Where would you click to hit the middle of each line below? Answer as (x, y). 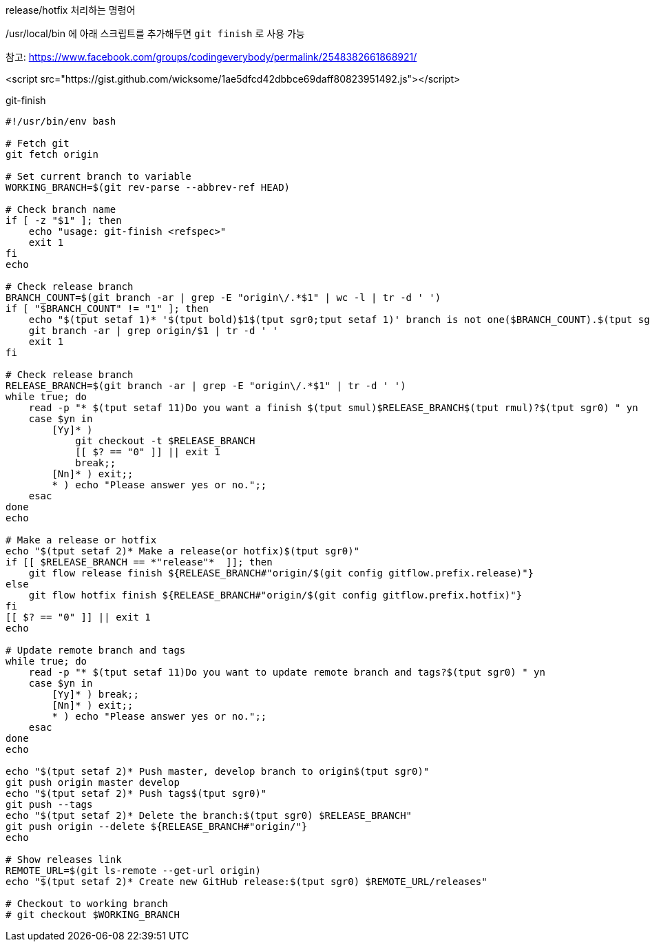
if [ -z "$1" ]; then (64, 220)
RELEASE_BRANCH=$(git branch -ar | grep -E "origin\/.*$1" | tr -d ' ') (206, 386)
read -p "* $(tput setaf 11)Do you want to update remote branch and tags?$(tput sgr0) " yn (287, 672)
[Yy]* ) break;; (95, 694)
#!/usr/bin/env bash (61, 121)
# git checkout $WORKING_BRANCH (93, 915)
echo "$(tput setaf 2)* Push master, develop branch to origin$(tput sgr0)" (218, 771)
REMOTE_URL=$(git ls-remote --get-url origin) (133, 871)
